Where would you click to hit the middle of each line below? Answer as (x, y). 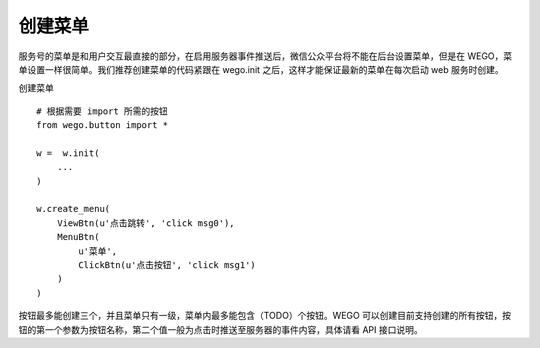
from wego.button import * (102, 125)
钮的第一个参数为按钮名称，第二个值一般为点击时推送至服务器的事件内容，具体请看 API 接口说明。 (221, 329)
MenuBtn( (78, 237)
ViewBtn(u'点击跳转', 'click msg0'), (145, 223)
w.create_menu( (73, 209)
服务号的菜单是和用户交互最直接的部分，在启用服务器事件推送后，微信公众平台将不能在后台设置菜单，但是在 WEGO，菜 (265, 56)
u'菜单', (98, 251)
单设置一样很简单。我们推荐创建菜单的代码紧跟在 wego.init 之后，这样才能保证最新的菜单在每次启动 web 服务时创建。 (261, 69)
